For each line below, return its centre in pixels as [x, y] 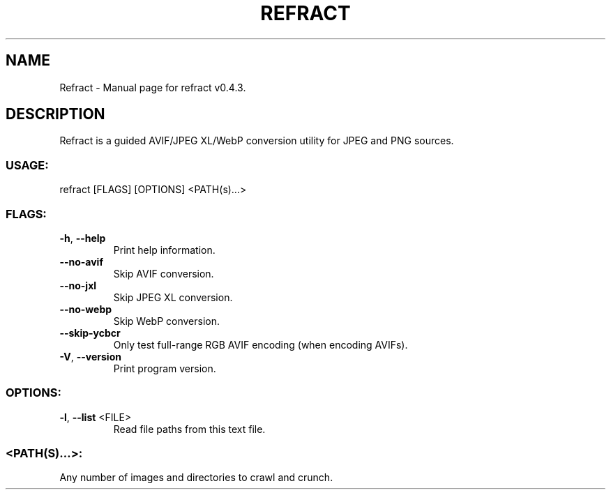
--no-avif [81, 261]
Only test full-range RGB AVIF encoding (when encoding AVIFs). [261, 344]
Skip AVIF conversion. [164, 273]
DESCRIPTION [55, 114]
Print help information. [164, 250]
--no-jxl [78, 285]
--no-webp [86, 309]
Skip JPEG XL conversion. [173, 297]
